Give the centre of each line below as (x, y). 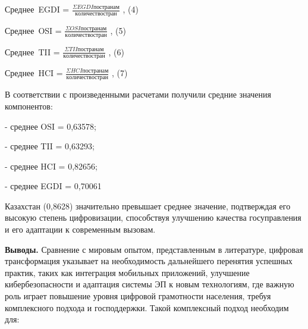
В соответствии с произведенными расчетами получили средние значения (138, 94)
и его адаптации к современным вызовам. (80, 229)
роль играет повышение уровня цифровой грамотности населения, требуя (138, 296)
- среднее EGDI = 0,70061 (53, 186)
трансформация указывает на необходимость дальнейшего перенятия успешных (149, 261)
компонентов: (29, 106)
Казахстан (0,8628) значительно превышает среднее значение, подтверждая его (148, 206)
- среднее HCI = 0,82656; (51, 166)
